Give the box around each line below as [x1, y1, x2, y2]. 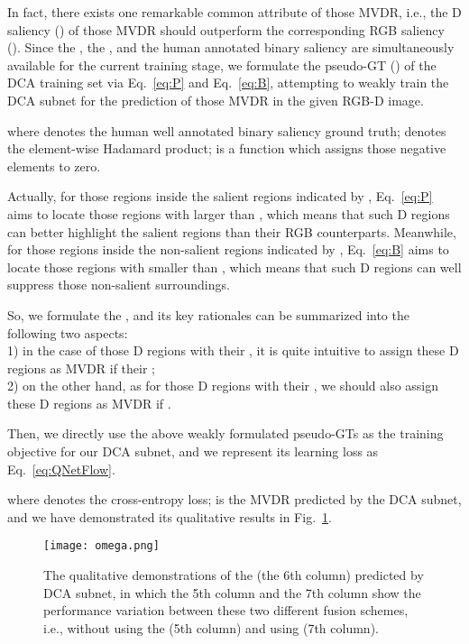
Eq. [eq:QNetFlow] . [7, 459, 115, 478]
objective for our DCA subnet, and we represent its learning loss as [7, 442, 379, 461]
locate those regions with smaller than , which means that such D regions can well [7, 257, 462, 276]
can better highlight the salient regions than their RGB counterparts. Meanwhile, [7, 222, 456, 241]
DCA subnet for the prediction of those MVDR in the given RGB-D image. [7, 90, 424, 109]
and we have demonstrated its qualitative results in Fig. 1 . [7, 507, 332, 526]
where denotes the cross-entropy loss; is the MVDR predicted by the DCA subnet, [7, 490, 462, 509]
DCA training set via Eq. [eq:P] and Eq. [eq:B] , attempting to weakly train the [7, 73, 449, 92]
